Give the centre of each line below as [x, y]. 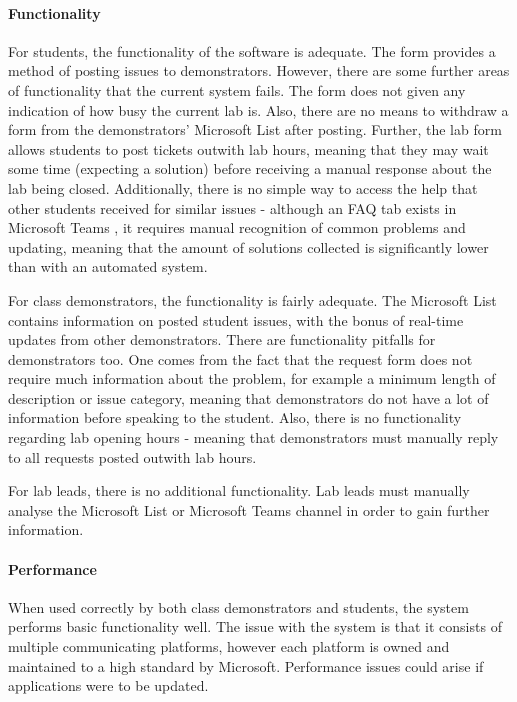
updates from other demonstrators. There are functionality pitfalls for [222, 339]
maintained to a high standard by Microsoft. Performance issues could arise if [246, 665]
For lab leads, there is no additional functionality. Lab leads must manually [239, 490]
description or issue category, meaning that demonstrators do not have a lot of [248, 397]
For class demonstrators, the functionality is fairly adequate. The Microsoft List [252, 299]
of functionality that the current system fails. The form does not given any [237, 89]
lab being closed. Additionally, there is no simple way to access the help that [243, 187]
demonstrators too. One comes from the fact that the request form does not [240, 358]
